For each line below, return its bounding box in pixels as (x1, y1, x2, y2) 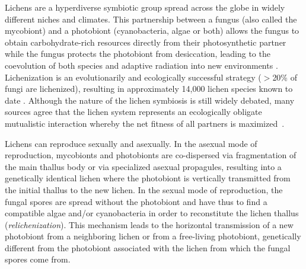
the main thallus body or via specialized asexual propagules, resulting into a (5, 160, 282, 172)
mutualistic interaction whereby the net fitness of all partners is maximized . (5, 117, 285, 129)
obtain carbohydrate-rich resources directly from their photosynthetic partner (5, 36, 286, 48)
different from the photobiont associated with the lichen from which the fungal (5, 241, 291, 254)
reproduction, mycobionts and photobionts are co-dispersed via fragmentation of (5, 149, 297, 161)
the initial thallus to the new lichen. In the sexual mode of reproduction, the (5, 183, 283, 196)
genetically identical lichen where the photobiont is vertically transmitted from (5, 172, 291, 184)
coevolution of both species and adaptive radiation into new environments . (5, 59, 278, 71)
